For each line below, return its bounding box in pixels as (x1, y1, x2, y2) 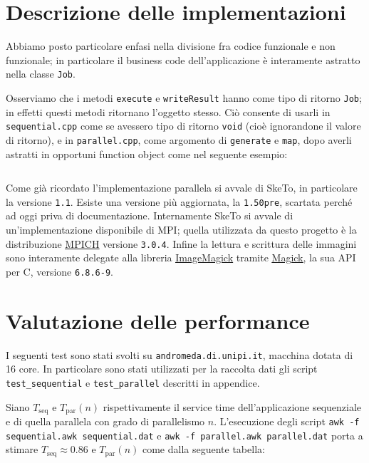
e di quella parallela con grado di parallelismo (6, 413, 205, 428)
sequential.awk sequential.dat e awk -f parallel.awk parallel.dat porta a (6, 427, 363, 442)
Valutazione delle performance (6, 306, 310, 335)
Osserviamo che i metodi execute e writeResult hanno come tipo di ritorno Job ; (6, 90, 362, 105)
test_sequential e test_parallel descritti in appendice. (6, 375, 260, 390)
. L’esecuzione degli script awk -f (214, 413, 360, 428)
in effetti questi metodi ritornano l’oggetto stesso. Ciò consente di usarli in (6, 104, 331, 119)
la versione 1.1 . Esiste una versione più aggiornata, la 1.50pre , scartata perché (6, 194, 353, 209)
